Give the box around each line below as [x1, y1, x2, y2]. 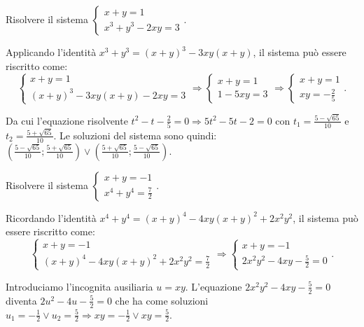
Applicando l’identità [6, 45, 97, 59]
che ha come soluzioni [115, 293, 209, 307]
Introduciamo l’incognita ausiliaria [6, 279, 153, 293]
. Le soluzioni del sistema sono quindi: [53, 127, 217, 142]
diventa [6, 293, 37, 307]
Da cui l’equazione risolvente [6, 113, 128, 127]
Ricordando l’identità [6, 210, 97, 225]
